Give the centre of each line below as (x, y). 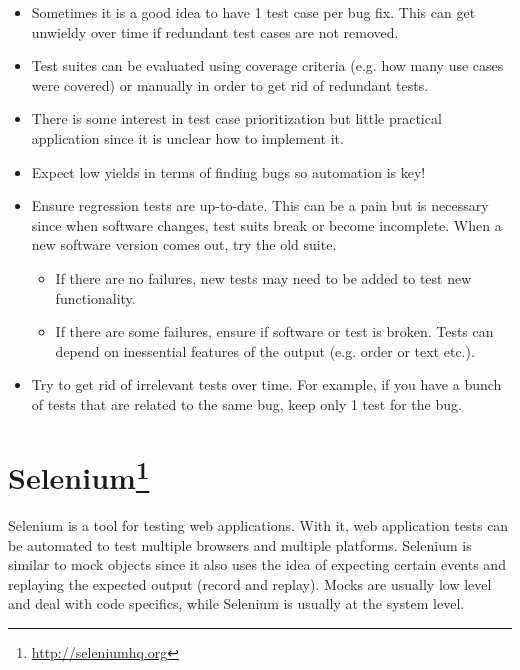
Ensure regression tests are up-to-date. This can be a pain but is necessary (260, 205)
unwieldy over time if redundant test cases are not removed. (215, 31)
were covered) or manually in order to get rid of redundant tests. (230, 84)
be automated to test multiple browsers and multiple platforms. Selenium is (240, 544)
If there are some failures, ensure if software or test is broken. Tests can (274, 331)
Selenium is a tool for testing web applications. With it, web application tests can (258, 524)
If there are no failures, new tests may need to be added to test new (263, 277)
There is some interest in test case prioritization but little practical (236, 118)
